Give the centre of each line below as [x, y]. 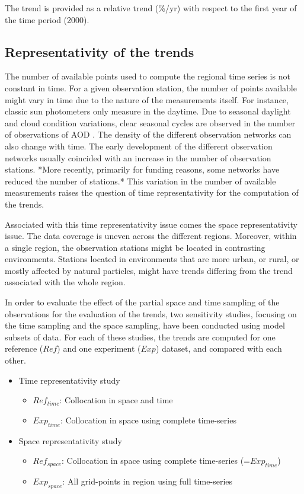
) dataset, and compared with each [219, 348]
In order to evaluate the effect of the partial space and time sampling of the [142, 302]
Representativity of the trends [100, 51]
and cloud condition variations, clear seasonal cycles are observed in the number [150, 122]
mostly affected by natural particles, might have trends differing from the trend [149, 270]
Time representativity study [69, 380]
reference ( [24, 348]
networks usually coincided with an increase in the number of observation [138, 157]
